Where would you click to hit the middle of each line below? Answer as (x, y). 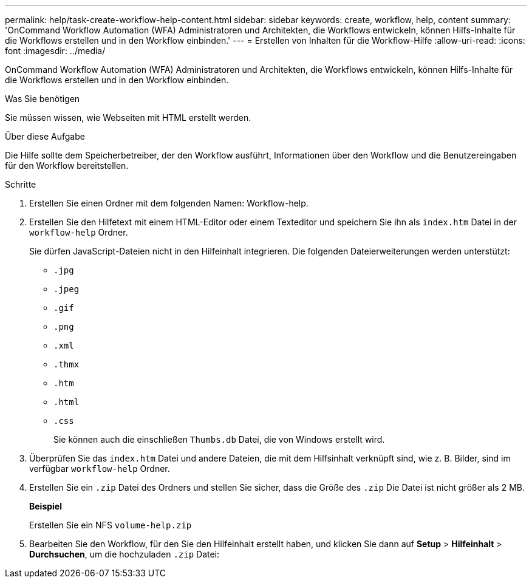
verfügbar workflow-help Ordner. (100, 469)
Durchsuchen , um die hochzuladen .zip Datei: (124, 554)
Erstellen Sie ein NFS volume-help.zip (111, 525)
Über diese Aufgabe (45, 136)
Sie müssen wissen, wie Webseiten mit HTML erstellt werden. (128, 118)
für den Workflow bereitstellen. (67, 165)
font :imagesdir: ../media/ (55, 51)
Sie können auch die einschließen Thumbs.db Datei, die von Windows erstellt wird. (219, 439)
